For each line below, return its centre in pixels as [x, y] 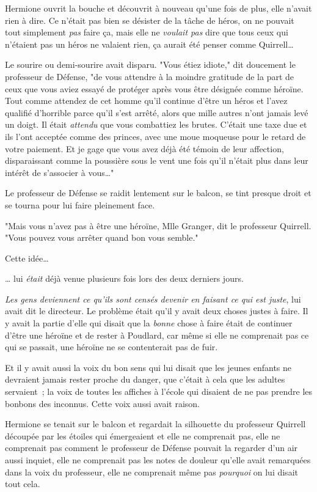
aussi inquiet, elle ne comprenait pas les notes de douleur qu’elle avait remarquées [158, 460]
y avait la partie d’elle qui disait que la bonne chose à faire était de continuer [149, 323]
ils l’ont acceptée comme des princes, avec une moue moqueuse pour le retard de [155, 136]
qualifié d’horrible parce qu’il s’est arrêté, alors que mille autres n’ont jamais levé [157, 112]
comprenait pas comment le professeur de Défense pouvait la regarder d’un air [151, 448]
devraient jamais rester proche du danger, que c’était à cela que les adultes [145, 379]
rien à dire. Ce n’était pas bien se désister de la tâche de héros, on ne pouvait [150, 20]
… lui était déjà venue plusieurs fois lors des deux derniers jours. [124, 278]
